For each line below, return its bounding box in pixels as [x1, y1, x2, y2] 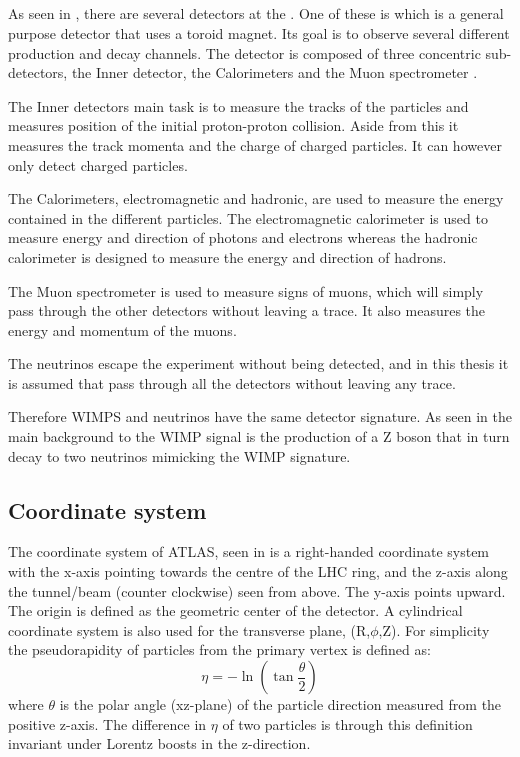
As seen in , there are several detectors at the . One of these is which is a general [8, 3, 504, 24]
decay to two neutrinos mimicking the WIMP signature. [8, 445, 351, 466]
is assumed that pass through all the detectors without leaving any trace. [8, 372, 456, 393]
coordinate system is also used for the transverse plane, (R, [8, 619, 371, 640]
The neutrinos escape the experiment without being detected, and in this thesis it [8, 353, 509, 374]
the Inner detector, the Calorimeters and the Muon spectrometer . [71, 62, 478, 83]
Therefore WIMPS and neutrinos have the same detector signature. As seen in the [8, 406, 512, 427]
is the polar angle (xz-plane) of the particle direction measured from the [59, 694, 502, 715]
